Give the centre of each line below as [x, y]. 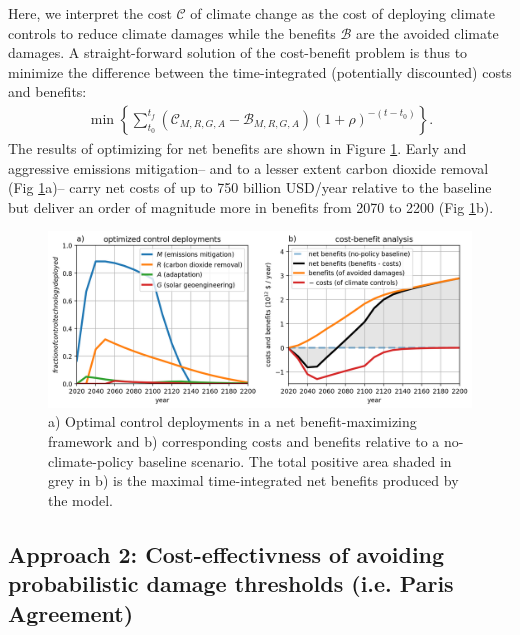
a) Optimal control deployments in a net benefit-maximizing [232, 421]
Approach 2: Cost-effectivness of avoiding [226, 553]
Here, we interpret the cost [90, 13]
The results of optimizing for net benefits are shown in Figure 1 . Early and [237, 148]
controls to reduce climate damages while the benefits [172, 32]
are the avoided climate [427, 32]
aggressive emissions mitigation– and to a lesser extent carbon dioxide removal [248, 167]
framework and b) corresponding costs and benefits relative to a [244, 440]
